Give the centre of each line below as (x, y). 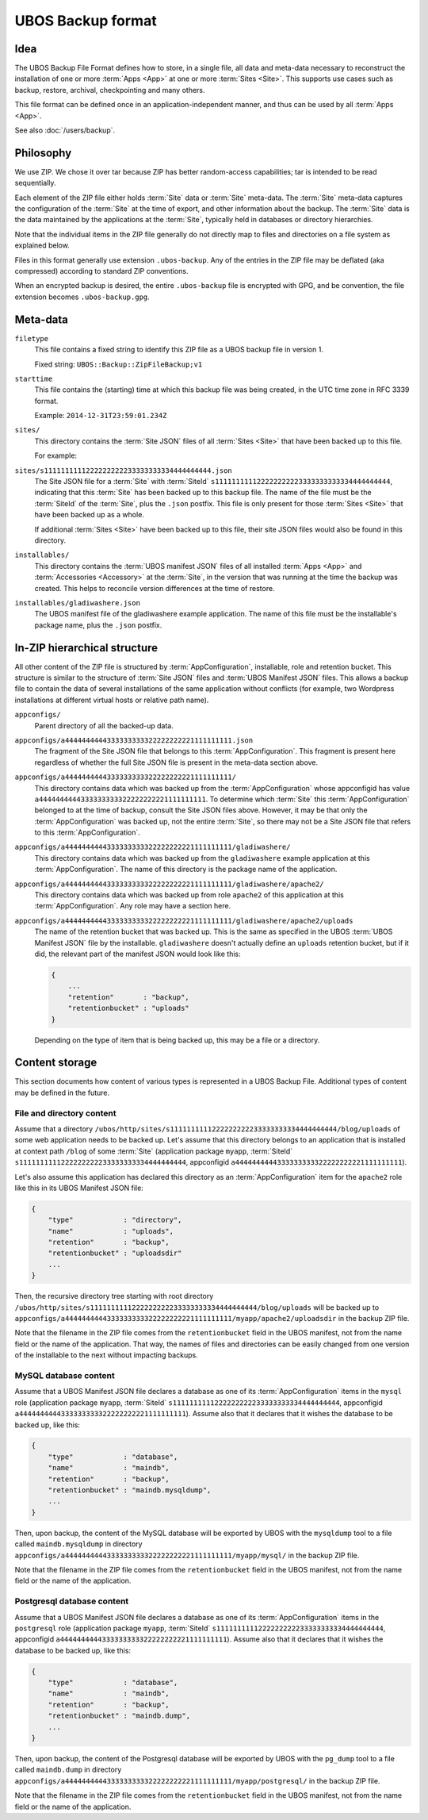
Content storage (56, 1063)
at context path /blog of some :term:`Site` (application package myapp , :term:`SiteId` (154, 1151)
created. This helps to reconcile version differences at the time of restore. (155, 588)
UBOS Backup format (86, 21)
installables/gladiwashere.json (77, 603)
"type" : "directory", (115, 1220)
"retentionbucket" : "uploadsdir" (115, 1253)
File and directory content (65, 1113)
